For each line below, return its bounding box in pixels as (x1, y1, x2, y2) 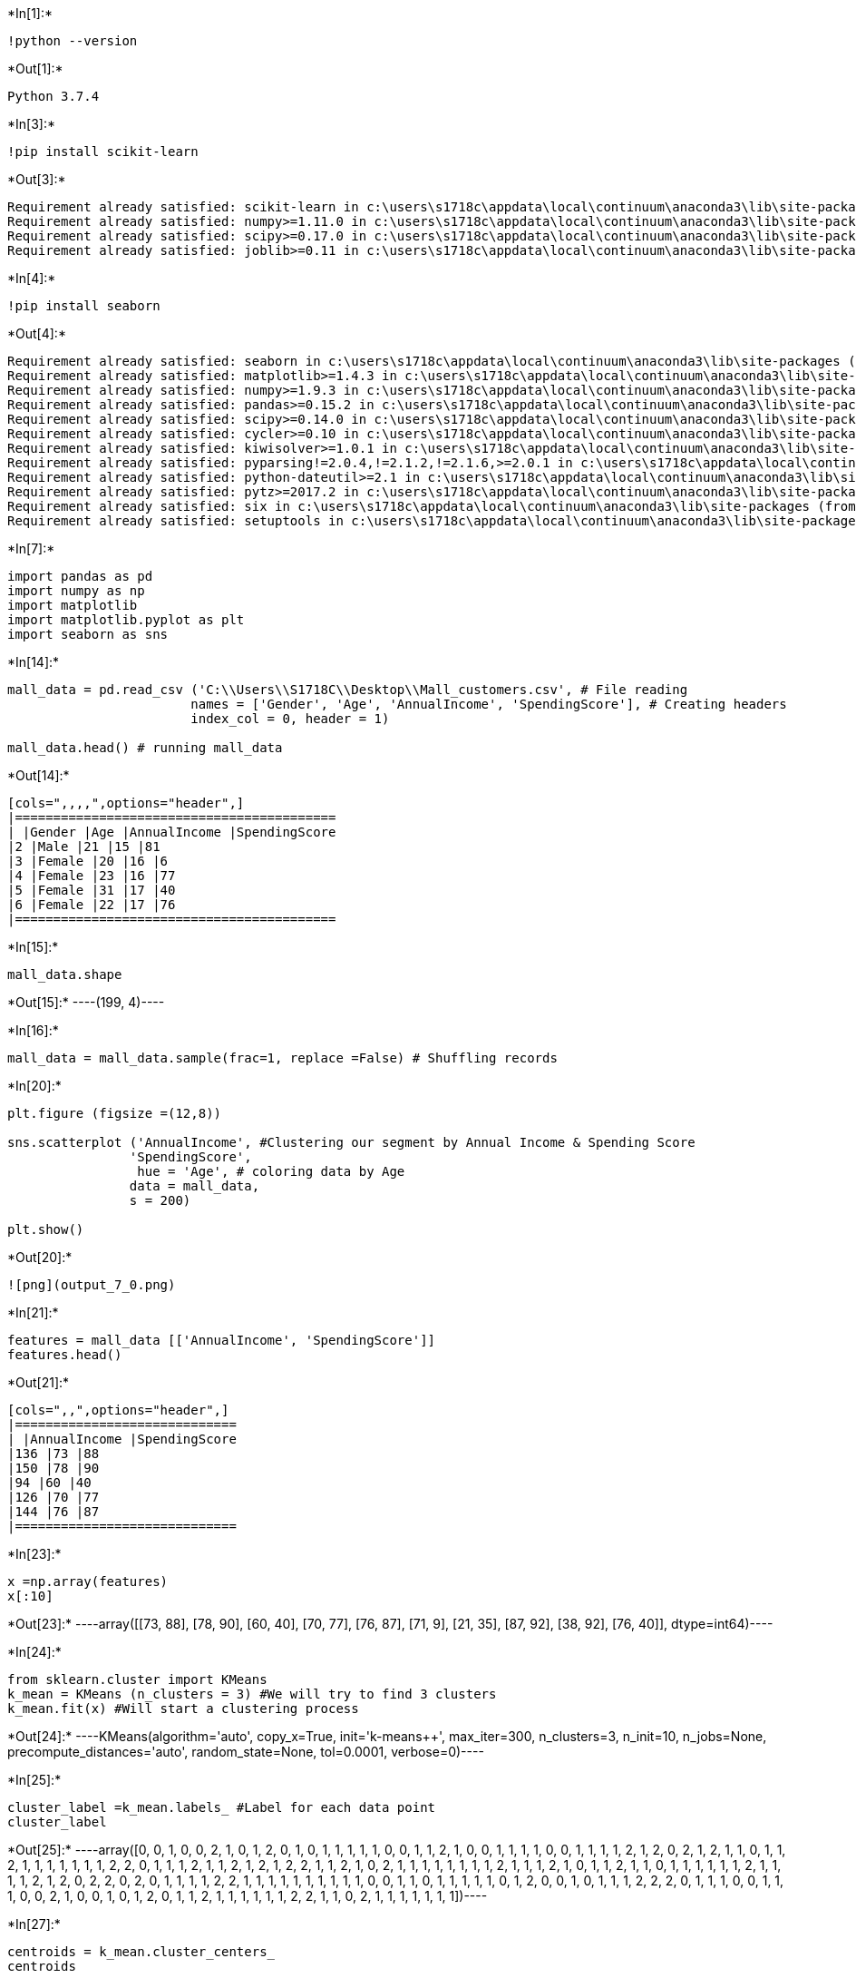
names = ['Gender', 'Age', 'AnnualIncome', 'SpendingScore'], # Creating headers (190, 697, 787, 711)
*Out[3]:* (7, 171, 66, 187)
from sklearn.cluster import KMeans (7, 1672, 267, 1687)
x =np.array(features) (7, 1574, 169, 1589)
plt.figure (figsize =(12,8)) (7, 1106, 222, 1121)
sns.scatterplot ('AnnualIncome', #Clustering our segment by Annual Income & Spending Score (7, 1135, 695, 1150)
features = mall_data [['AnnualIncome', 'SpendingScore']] (7, 1333, 436, 1347)
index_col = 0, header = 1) (190, 711, 390, 726)
